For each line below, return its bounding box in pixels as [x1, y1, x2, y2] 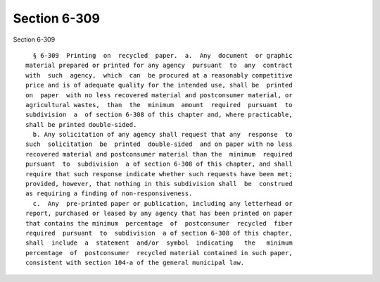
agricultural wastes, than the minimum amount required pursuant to [25, 101, 293, 109]
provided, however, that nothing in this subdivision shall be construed [25, 180, 293, 188]
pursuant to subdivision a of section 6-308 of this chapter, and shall [25, 160, 293, 168]
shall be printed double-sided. [25, 121, 137, 128]
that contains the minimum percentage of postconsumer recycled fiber [25, 219, 293, 227]
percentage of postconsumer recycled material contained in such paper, [25, 249, 293, 257]
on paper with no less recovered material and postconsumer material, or [25, 91, 293, 99]
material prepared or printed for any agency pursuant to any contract [25, 61, 293, 70]
